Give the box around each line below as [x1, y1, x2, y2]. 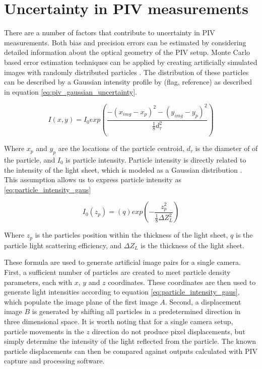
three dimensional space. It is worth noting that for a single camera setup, [4, 316, 233, 326]
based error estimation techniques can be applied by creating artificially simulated [4, 56, 257, 67]
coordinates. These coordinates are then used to [108, 276, 256, 287]
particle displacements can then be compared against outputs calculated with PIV [4, 345, 258, 356]
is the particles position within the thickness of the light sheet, [35, 230, 228, 240]
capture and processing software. [4, 355, 105, 366]
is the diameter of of [195, 143, 258, 154]
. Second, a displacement [165, 296, 241, 307]
